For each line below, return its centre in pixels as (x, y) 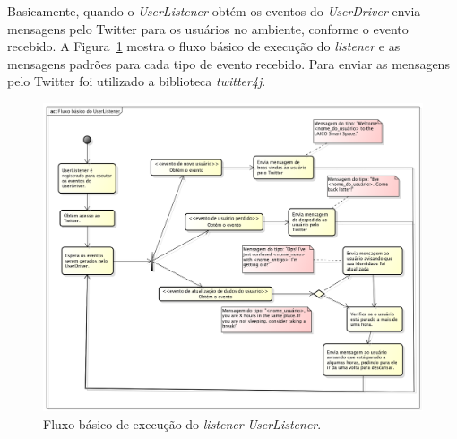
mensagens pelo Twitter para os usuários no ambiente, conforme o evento (208, 28)
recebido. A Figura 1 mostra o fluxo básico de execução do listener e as (204, 46)
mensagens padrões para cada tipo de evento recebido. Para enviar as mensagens (228, 63)
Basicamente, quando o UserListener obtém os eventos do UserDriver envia (214, 11)
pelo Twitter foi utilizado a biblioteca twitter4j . (137, 81)
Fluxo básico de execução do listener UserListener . (182, 423)
